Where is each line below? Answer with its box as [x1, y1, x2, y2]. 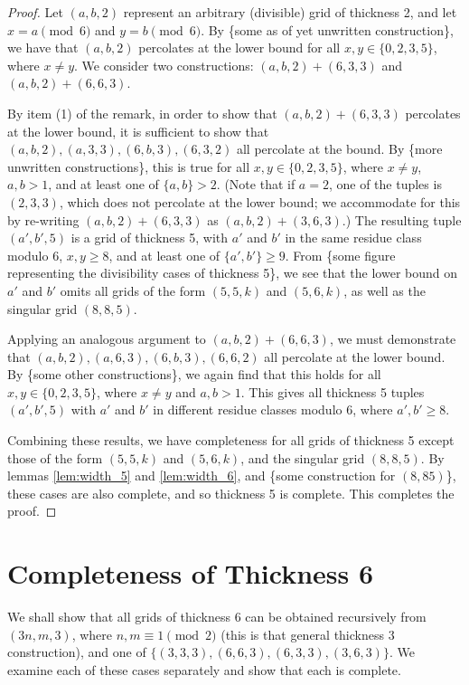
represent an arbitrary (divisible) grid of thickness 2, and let [123, 3, 457, 21]
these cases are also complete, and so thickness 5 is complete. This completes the [7, 483, 455, 502]
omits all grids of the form [60, 281, 206, 300]
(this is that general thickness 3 [220, 624, 395, 643]
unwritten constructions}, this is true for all [7, 157, 250, 176]
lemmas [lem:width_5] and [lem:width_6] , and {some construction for [7, 466, 396, 485]
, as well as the [343, 281, 426, 300]
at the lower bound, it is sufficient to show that [7, 121, 269, 140]
